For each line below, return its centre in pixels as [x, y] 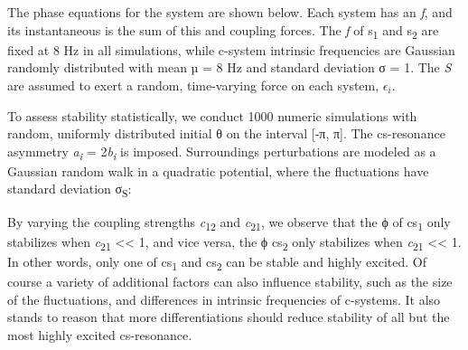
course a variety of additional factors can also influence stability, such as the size [230, 281]
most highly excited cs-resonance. [100, 334]
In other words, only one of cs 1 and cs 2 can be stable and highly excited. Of [217, 262]
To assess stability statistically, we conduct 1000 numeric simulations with [212, 115]
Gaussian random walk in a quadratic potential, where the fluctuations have [218, 170]
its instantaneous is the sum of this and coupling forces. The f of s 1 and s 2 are [223, 31]
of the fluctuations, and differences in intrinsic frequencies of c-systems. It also [224, 299]
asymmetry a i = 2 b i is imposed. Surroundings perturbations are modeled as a [222, 152]
